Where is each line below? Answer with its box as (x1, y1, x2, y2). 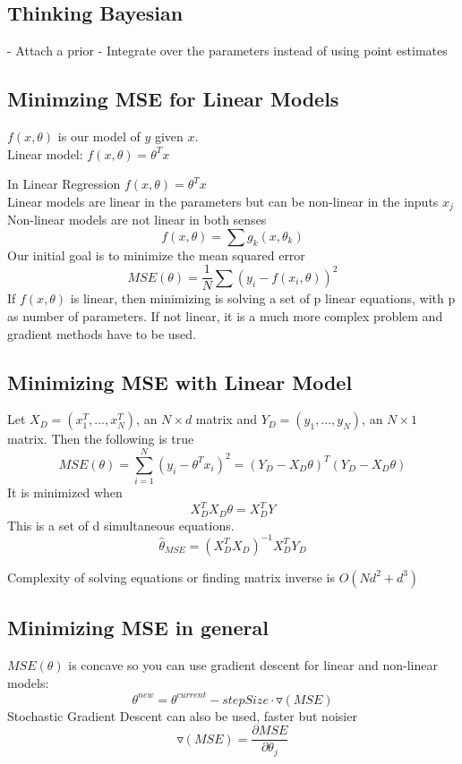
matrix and (195, 410, 257, 429)
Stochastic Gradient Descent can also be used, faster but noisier (7, 706, 357, 725)
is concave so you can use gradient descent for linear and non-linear (68, 656, 438, 675)
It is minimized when (7, 483, 123, 502)
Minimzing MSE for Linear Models (7, 85, 339, 113)
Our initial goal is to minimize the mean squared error (7, 245, 305, 264)
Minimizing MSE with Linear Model (7, 368, 353, 395)
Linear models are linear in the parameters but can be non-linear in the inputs (7, 191, 439, 210)
